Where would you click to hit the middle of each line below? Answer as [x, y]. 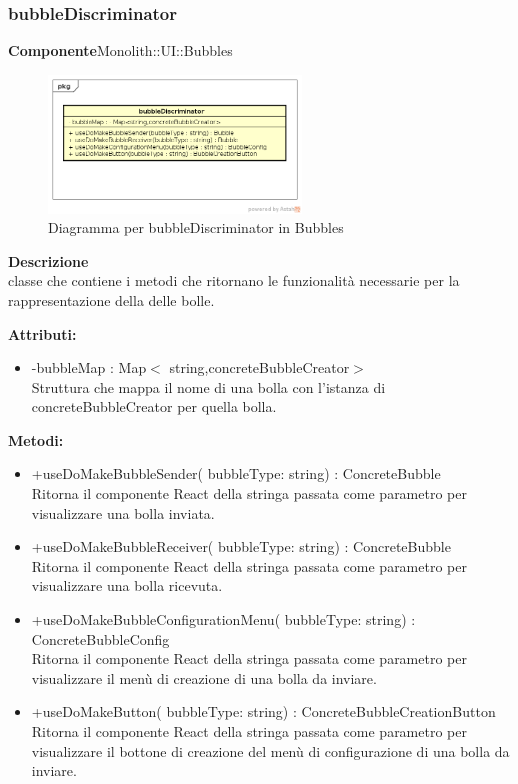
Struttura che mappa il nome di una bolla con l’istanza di [208, 386]
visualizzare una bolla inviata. [123, 512]
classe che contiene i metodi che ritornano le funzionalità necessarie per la [234, 280]
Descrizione [48, 260]
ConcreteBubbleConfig [100, 638]
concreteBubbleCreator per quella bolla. [154, 406]
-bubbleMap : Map [89, 367]
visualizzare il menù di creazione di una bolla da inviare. [204, 677]
